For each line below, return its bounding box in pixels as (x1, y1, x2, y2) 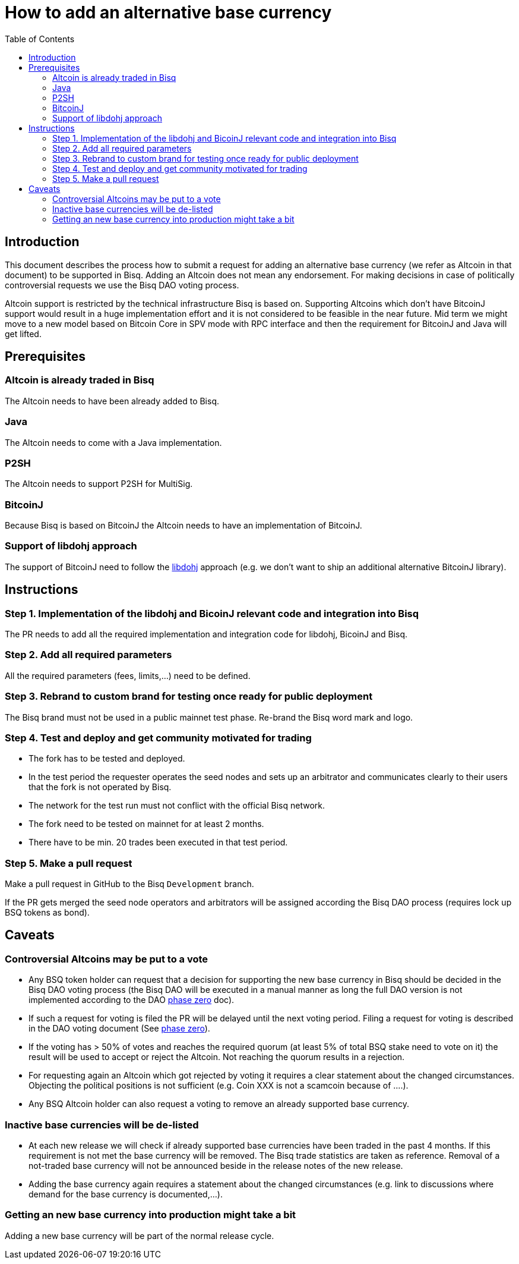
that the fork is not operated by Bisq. (29, 782, 172, 793)
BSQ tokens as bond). (5, 907, 90, 918)
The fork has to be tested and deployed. (29, 753, 185, 764)
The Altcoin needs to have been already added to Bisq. (5, 395, 220, 406)
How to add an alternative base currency (5, 2, 332, 23)
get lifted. (5, 328, 42, 339)
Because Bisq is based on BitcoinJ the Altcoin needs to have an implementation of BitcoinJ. (5, 520, 362, 531)
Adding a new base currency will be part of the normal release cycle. (5, 1230, 274, 1241)
